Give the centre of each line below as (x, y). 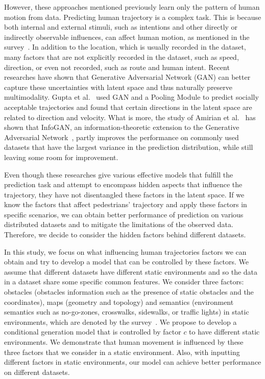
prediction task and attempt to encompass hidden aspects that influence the (123, 184)
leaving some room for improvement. (61, 157)
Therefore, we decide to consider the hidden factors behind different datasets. (125, 235)
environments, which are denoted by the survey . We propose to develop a (121, 321)
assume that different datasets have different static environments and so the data (131, 271)
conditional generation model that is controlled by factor (93, 332)
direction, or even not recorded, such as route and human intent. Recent (117, 67)
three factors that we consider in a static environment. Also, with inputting (122, 352)
